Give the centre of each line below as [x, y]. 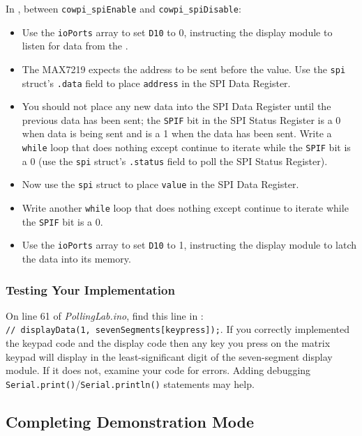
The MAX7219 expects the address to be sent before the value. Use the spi [184, 69]
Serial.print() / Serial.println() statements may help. [130, 383]
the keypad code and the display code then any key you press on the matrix [168, 343]
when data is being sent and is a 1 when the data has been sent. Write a [177, 133]
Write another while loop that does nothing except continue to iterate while [185, 208]
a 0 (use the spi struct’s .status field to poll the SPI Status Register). [175, 161]
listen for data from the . [75, 46]
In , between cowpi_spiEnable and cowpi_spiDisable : [123, 8]
